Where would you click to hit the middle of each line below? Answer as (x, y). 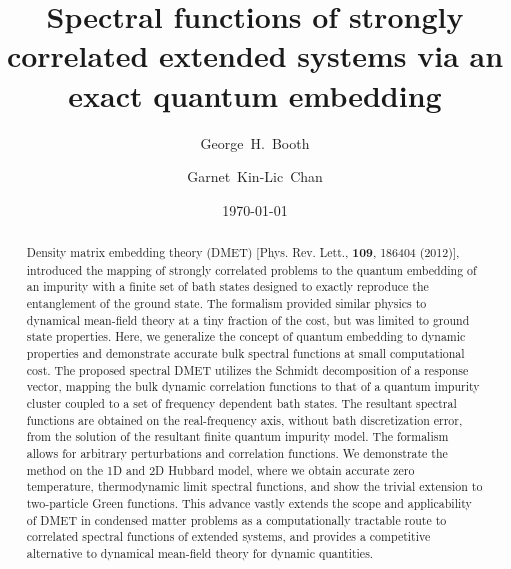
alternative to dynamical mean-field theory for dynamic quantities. (200, 552)
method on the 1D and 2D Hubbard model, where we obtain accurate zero (220, 469)
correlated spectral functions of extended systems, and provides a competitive (228, 536)
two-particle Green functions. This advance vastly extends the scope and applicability (249, 502)
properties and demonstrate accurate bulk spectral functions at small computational (245, 353)
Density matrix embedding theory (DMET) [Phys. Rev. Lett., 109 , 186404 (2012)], (243, 253)
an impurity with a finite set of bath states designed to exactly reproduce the (227, 286)
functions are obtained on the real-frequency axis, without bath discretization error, (244, 419)
